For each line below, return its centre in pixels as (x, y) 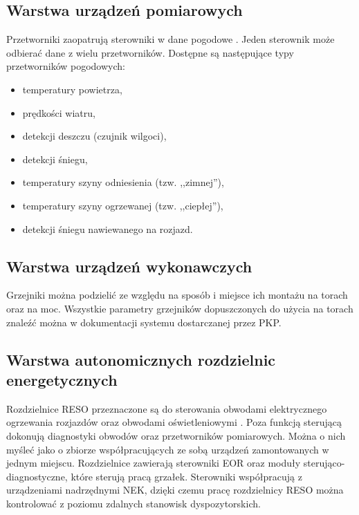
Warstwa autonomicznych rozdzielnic (141, 359)
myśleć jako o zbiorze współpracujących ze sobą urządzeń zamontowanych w (168, 449)
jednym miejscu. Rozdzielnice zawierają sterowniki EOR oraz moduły (154, 463)
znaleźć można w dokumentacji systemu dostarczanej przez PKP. (144, 322)
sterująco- (324, 463)
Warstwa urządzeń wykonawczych (129, 266)
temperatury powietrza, (72, 89)
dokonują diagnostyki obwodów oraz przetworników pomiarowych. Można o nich (176, 435)
